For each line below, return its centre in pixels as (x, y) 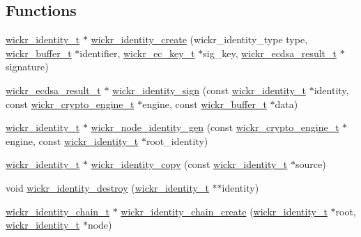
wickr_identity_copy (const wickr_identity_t (189, 164)
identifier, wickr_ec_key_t (137, 53)
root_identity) (177, 140)
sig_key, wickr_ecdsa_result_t (270, 53)
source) (310, 164)
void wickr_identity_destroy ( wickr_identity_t (107, 187)
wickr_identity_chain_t (58, 211)
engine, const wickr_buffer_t (205, 104)
